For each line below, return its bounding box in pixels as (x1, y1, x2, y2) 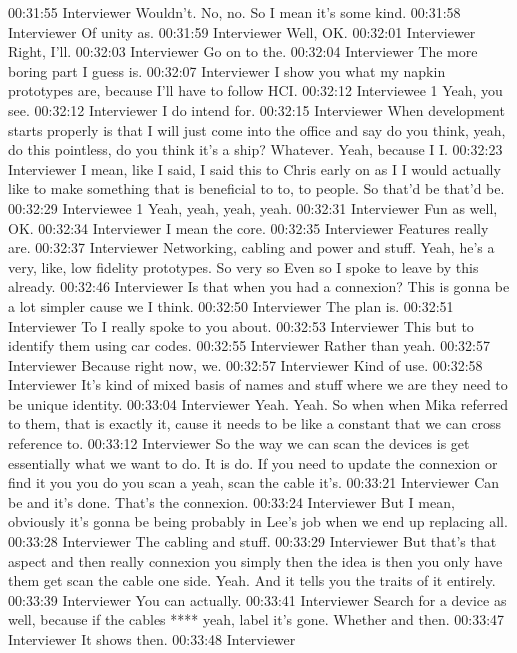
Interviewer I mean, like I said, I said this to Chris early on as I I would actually (8, 158, 501, 179)
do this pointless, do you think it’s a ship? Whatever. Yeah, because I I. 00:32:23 (8, 139, 503, 160)
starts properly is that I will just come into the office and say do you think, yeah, (8, 119, 506, 140)
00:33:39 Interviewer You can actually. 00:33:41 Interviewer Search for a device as (8, 589, 507, 610)
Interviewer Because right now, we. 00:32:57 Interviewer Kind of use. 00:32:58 (8, 354, 483, 375)
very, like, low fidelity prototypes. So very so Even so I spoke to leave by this (8, 256, 479, 277)
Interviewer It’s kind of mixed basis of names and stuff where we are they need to (8, 374, 508, 395)
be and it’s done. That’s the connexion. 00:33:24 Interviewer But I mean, (8, 491, 455, 512)
